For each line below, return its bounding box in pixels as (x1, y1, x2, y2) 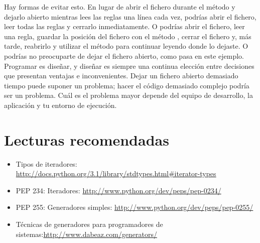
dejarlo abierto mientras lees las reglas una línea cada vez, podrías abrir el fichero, (4, 11, 256, 22)
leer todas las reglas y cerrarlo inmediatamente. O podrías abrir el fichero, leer (4, 21, 245, 32)
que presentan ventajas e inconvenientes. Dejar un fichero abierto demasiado (4, 70, 238, 81)
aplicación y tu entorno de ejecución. (4, 99, 117, 110)
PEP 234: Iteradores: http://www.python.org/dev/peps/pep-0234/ (16, 185, 221, 195)
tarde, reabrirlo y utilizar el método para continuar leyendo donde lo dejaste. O (4, 41, 248, 51)
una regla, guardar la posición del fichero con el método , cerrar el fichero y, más (4, 31, 251, 41)
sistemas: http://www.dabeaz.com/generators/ (16, 228, 157, 239)
